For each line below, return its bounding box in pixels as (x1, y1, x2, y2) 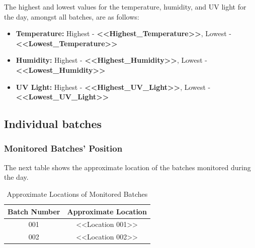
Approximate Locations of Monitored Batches (7, 188, 148, 199)
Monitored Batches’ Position (4, 142, 123, 155)
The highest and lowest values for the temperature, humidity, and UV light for (4, 2, 246, 12)
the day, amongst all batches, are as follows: (4, 11, 139, 22)
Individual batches (4, 116, 102, 132)
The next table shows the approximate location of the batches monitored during (4, 162, 251, 172)
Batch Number (8, 206, 60, 216)
